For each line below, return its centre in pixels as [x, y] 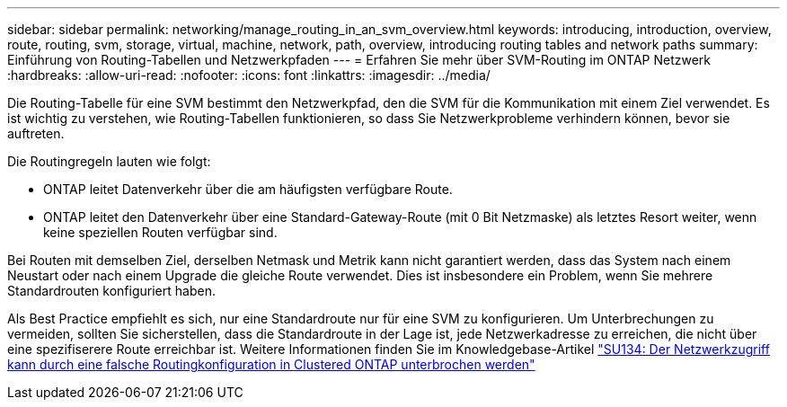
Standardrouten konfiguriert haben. [111, 291]
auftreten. [36, 133]
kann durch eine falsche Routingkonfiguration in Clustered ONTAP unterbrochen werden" [271, 364]
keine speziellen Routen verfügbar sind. [160, 232]
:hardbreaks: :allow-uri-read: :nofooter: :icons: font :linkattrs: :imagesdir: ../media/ [249, 75]
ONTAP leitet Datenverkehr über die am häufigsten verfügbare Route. [248, 189]
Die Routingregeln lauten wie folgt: [109, 161]
